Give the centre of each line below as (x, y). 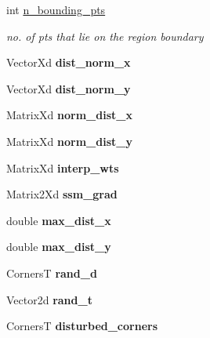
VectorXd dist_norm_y (69, 88)
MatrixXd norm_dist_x (69, 115)
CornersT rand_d (52, 273)
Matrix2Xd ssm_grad (62, 194)
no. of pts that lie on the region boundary (105, 36)
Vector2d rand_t (49, 299)
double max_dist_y (59, 247)
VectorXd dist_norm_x (69, 62)
